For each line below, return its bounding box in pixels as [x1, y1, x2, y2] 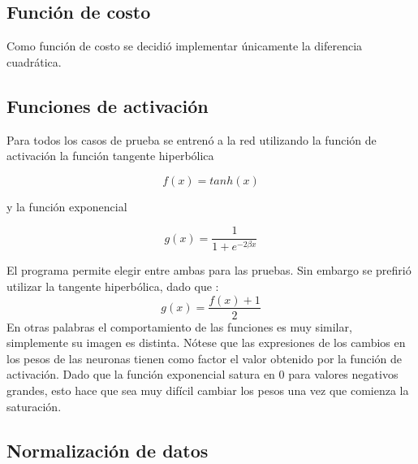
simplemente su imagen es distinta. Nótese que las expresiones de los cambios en [6, 334, 406, 351]
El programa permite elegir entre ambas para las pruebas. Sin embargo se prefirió [6, 262, 412, 279]
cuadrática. [6, 53, 62, 70]
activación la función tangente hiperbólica [6, 147, 214, 164]
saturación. [6, 397, 62, 414]
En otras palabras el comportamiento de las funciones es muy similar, [6, 318, 352, 335]
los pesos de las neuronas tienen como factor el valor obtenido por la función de [6, 349, 403, 366]
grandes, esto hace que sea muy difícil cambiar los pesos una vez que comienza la [6, 381, 409, 398]
